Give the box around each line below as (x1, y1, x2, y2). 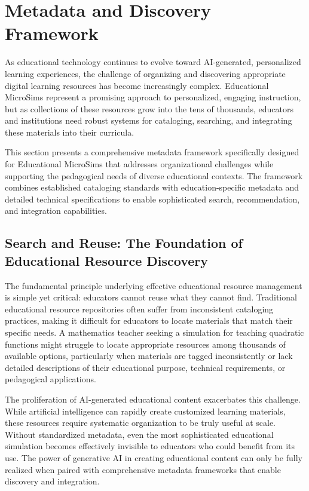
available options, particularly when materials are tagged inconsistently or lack (5, 349, 293, 362)
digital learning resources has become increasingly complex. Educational (5, 79, 269, 91)
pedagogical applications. (5, 373, 96, 385)
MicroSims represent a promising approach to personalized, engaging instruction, (5, 91, 301, 103)
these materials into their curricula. (5, 125, 134, 138)
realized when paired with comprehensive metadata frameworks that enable (5, 463, 281, 475)
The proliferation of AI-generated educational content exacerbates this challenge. (5, 392, 301, 405)
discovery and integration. (5, 475, 100, 487)
